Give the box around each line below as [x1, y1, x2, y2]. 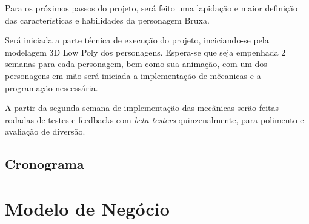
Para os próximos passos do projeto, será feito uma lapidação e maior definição [5, 2, 298, 14]
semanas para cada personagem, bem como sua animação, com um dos [5, 57, 267, 70]
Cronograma [5, 155, 84, 173]
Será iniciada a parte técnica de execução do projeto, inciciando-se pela [5, 34, 269, 46]
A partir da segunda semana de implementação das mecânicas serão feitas [5, 101, 279, 114]
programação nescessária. [5, 81, 98, 94]
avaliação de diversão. [5, 125, 85, 138]
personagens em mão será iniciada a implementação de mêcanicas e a [5, 69, 261, 82]
